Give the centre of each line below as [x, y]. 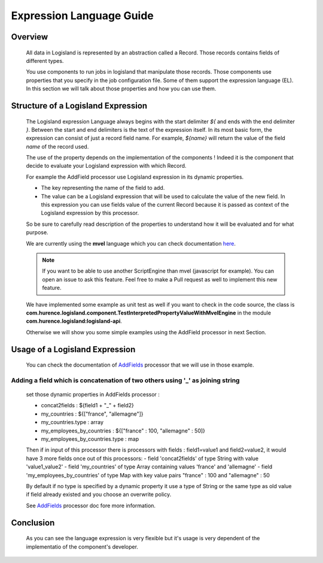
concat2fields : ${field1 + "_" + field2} [88, 405]
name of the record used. [57, 146]
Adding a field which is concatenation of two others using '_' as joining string [125, 380]
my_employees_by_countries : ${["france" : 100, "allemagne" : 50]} [123, 431]
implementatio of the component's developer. [82, 547]
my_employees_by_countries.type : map [90, 439]
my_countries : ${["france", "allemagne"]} [92, 414]
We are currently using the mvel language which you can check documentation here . [131, 243]
